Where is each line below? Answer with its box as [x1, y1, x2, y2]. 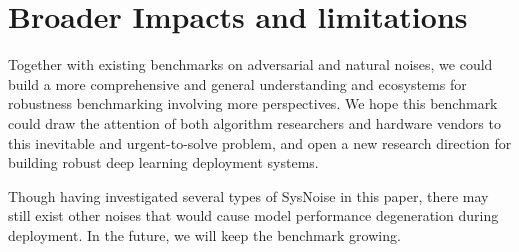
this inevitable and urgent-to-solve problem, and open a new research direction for [8, 132, 512, 153]
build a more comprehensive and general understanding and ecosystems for [8, 73, 467, 94]
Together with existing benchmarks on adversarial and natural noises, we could [8, 54, 493, 75]
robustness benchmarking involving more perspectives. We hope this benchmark [8, 93, 498, 114]
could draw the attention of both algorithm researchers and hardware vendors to [8, 112, 501, 133]
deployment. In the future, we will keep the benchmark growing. [8, 224, 401, 245]
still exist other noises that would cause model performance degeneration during [8, 205, 499, 226]
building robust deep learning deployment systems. [8, 152, 319, 173]
